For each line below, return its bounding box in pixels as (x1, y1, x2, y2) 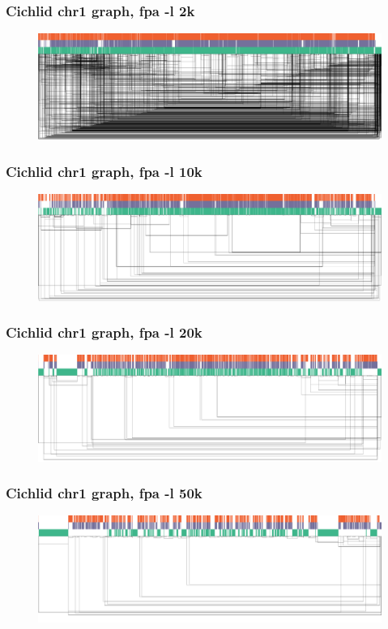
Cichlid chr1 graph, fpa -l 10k (6, 161, 203, 181)
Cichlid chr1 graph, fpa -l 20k (6, 322, 203, 343)
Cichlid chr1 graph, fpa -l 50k (6, 483, 203, 503)
